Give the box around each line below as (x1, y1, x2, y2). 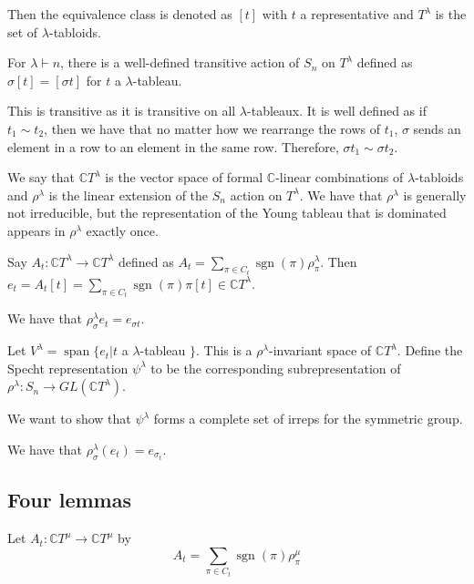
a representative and (300, 5, 414, 23)
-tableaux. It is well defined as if (247, 101, 427, 120)
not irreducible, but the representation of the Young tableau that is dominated (7, 203, 447, 222)
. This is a (196, 341, 252, 360)
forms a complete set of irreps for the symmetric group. (153, 409, 463, 428)
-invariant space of (269, 341, 372, 360)
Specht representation (7, 358, 129, 377)
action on (230, 185, 283, 204)
